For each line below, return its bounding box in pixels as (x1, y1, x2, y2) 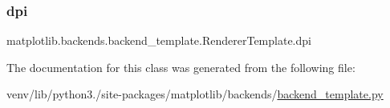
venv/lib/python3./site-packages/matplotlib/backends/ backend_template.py (6, 86, 384, 102)
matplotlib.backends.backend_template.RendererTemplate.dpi (6, 32, 311, 49)
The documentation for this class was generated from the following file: (6, 58, 355, 75)
